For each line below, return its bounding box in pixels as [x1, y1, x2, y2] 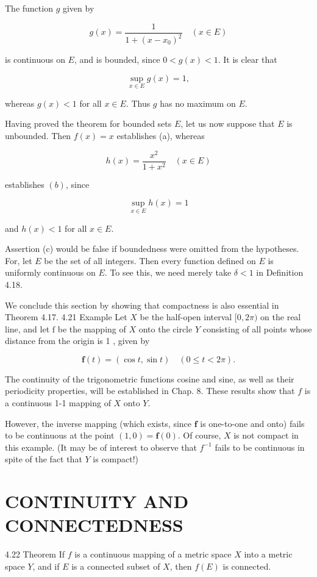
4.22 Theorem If [5, 548, 65, 561]
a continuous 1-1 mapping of [5, 396, 111, 409]
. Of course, [177, 429, 221, 442]
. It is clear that [218, 53, 277, 65]
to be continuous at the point [5, 429, 115, 442]
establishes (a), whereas [116, 129, 205, 142]
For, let [5, 254, 32, 267]
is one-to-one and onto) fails [200, 417, 305, 429]
